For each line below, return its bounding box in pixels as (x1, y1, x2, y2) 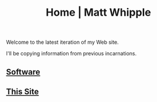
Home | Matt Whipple (46, 6, 151, 19)
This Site (6, 86, 39, 96)
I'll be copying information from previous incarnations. (6, 50, 137, 57)
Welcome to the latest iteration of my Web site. (6, 38, 119, 46)
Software (6, 67, 40, 77)
